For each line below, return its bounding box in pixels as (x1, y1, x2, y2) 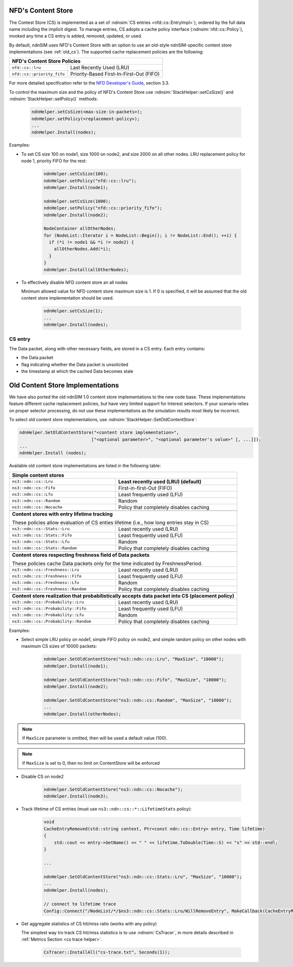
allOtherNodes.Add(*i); (54, 246, 111, 252)
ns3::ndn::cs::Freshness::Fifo (12, 574, 82, 579)
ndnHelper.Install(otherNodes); (43, 711, 122, 717)
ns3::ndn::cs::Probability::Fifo (12, 606, 86, 611)
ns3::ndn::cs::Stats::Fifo (12, 533, 72, 538)
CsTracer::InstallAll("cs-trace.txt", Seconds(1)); (43, 949, 170, 955)
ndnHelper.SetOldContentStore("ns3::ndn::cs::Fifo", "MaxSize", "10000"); (43, 677, 227, 683)
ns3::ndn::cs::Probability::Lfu (12, 612, 84, 618)
